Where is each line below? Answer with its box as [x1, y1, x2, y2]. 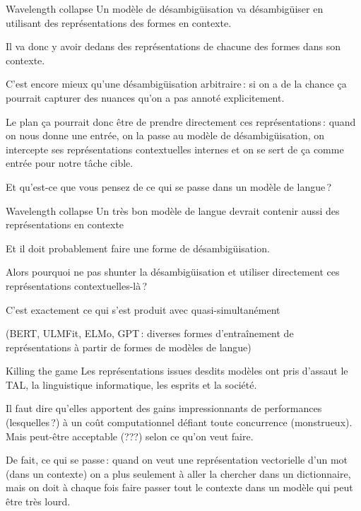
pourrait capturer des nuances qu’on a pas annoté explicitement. [6, 90, 285, 105]
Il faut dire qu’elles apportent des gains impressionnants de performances [6, 401, 322, 416]
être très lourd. [6, 494, 71, 509]
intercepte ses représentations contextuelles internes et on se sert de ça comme [6, 141, 344, 156]
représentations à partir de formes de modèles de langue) [6, 339, 251, 354]
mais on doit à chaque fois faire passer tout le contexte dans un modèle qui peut [6, 480, 353, 495]
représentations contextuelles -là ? [6, 278, 148, 293]
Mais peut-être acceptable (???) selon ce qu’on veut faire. [6, 428, 254, 443]
